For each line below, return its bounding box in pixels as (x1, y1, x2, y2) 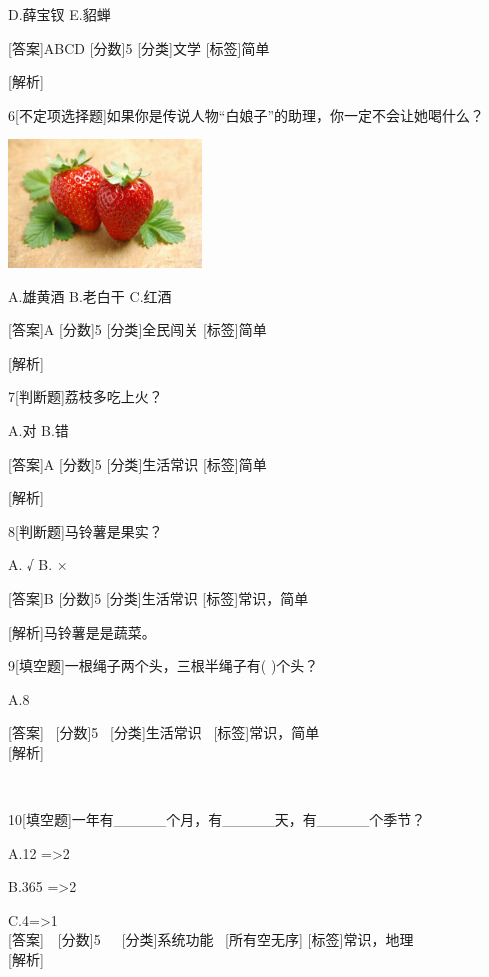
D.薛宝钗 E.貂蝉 (8, 4, 111, 24)
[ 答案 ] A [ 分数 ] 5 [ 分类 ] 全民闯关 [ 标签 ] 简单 (8, 319, 267, 340)
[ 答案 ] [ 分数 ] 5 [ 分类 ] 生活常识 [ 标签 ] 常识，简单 (8, 722, 320, 743)
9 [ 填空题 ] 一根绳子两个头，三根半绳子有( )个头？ (8, 655, 319, 676)
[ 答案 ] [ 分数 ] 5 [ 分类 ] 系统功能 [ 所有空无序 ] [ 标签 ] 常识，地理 (8, 929, 414, 950)
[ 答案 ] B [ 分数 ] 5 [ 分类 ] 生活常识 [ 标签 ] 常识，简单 (8, 587, 309, 608)
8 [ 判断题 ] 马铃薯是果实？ (8, 520, 163, 541)
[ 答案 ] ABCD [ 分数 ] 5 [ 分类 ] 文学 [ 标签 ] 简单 (8, 37, 270, 58)
